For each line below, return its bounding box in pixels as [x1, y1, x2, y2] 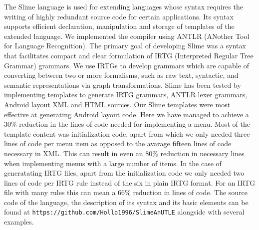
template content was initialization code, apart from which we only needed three [4, 128, 250, 139]
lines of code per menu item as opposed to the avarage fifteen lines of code [4, 138, 232, 149]
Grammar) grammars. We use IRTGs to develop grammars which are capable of [4, 60, 249, 70]
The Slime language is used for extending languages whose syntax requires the [4, 1, 243, 11]
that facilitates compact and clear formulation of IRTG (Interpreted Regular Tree [4, 50, 254, 60]
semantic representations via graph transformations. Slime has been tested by [4, 79, 241, 90]
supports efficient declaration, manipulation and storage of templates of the [4, 21, 235, 31]
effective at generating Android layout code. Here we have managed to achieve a [4, 109, 249, 119]
